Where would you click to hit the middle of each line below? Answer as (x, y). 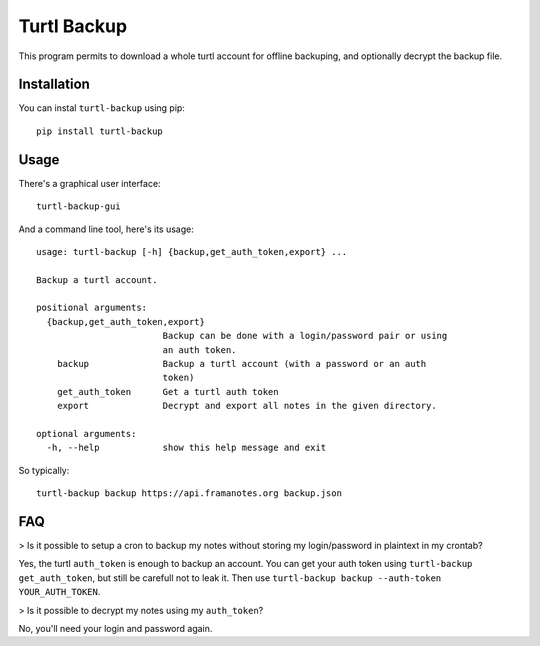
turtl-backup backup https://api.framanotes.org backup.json (189, 493)
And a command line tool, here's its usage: (106, 229)
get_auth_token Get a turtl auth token (167, 391)
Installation (54, 84)
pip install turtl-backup (100, 131)
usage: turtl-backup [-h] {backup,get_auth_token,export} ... (192, 251)
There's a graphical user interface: (89, 183)
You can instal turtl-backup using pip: (101, 108)
